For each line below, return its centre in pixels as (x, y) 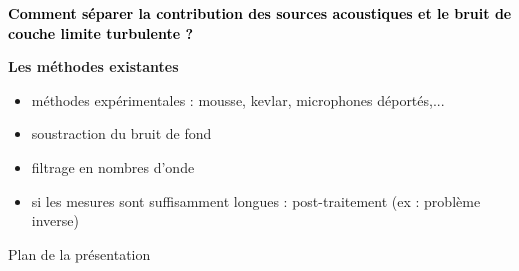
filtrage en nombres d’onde (113, 166)
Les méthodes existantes (93, 66)
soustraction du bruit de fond (121, 133)
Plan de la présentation (79, 253)
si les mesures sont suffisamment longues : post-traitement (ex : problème (256, 200)
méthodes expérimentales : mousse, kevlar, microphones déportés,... (238, 99)
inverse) (55, 220)
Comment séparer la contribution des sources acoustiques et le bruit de (260, 13)
